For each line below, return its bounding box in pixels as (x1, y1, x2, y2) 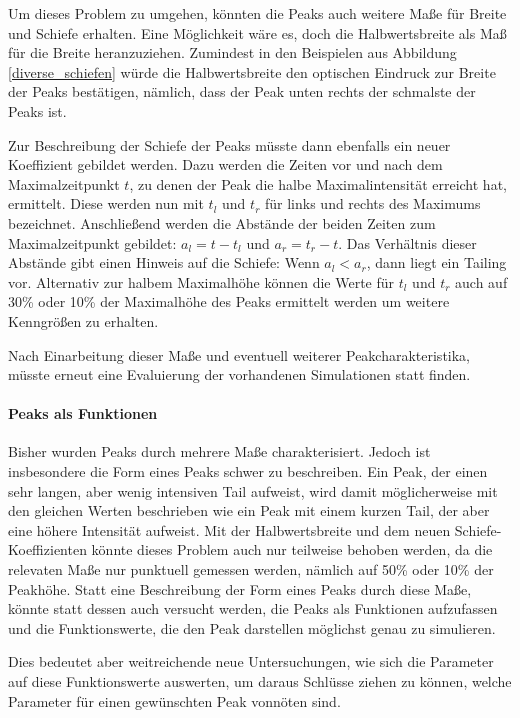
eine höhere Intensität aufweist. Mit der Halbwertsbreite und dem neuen (8, 519, 451, 540)
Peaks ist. (8, 100, 67, 121)
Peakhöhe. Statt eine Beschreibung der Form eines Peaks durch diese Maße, (8, 578, 472, 599)
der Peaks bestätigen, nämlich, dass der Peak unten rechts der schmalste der (8, 81, 476, 102)
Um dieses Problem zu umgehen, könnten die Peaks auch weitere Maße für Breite (8, 3, 507, 23)
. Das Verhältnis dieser (338, 232, 477, 253)
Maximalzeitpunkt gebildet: (8, 232, 177, 253)
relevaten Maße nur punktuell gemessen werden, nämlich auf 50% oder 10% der (8, 559, 494, 580)
